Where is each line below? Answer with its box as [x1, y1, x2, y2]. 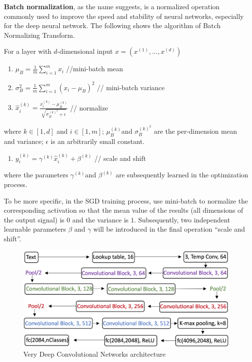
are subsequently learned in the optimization [116, 170, 249, 180]
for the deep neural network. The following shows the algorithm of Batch [4, 20, 221, 31]
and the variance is [72, 214, 129, 224]
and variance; [4, 136, 44, 146]
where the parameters [4, 170, 68, 180]
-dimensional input [57, 46, 113, 56]
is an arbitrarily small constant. [50, 136, 145, 146]
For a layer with [4, 46, 51, 56]
